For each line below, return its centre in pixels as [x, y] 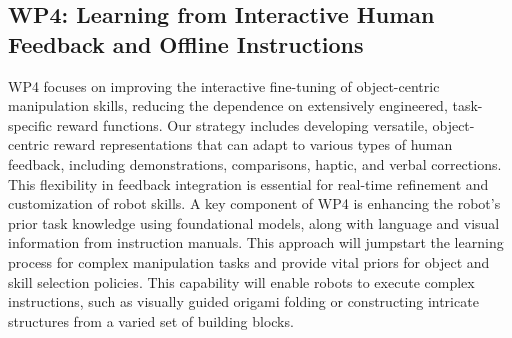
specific [30, 124]
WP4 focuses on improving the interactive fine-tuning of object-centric [224, 85]
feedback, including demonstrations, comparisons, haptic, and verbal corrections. [255, 163]
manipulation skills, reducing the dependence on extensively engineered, [228, 105]
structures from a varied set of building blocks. [151, 320]
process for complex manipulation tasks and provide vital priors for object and [249, 261]
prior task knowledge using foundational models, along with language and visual [254, 222]
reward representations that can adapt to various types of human [253, 144]
